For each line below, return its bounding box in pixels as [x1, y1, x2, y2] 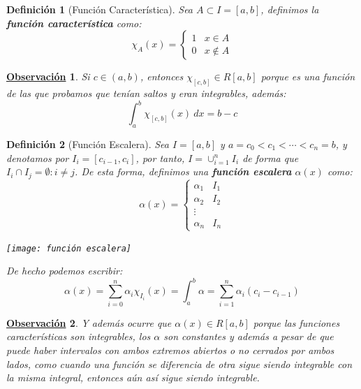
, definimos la [260, 2, 319, 16]
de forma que [242, 150, 299, 165]
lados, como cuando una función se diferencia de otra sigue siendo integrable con [6, 356, 353, 371]
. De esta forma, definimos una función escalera [75, 164, 292, 179]
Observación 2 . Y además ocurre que [6, 315, 172, 330]
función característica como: [6, 15, 142, 30]
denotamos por [6, 150, 69, 165]
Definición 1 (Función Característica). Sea [6, 2, 193, 16]
